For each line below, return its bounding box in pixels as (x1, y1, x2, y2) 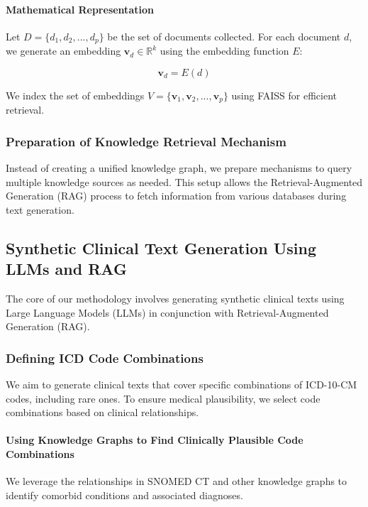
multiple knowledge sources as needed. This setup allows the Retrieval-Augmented (6, 174, 363, 189)
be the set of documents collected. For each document (107, 28, 341, 43)
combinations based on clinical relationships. (6, 405, 199, 420)
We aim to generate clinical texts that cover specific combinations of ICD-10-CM (6, 377, 357, 392)
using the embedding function (160, 43, 289, 58)
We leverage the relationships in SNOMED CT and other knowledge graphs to (6, 474, 347, 489)
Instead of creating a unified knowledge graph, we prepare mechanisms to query (6, 160, 352, 175)
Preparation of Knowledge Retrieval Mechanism (6, 132, 286, 150)
